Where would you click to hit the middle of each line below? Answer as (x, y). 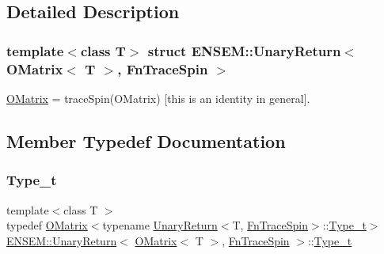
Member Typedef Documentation (146, 140)
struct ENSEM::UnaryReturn (244, 50)
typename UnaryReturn (160, 225)
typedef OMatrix (47, 225)
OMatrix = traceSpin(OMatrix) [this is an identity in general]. (158, 98)
